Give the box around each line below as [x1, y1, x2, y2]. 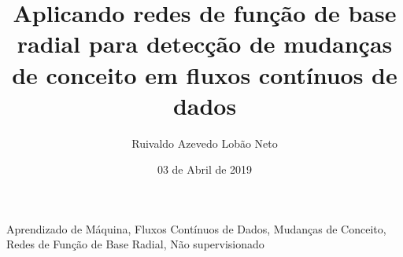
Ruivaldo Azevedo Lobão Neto [131, 134, 278, 151]
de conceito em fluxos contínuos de [12, 58, 397, 90]
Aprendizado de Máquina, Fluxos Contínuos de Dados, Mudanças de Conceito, [6, 220, 386, 237]
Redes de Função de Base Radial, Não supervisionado [6, 236, 264, 252]
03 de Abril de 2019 [157, 161, 253, 178]
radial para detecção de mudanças [17, 28, 393, 60]
